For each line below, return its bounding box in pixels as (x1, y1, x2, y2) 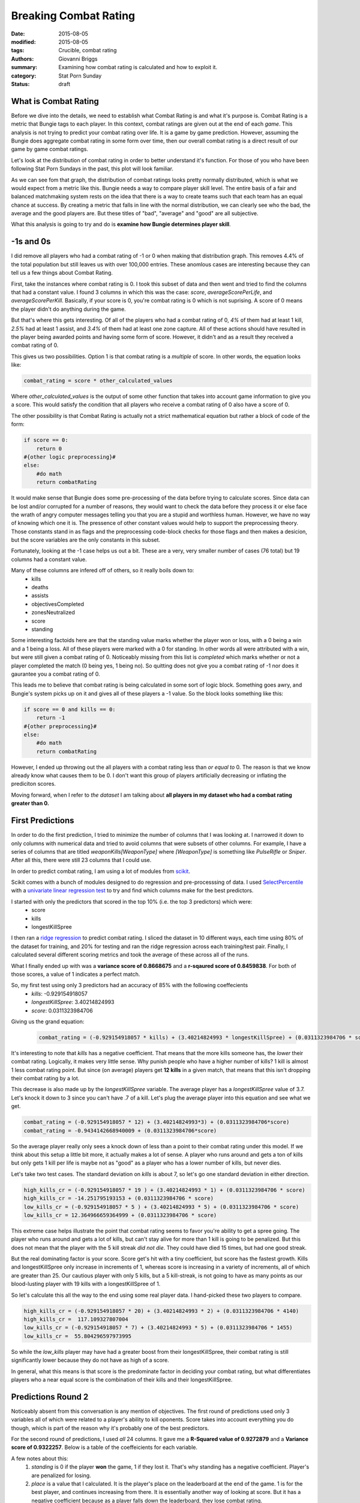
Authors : (11, 55, 34, 63)
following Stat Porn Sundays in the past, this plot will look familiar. (11, 165, 174, 173)
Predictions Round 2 (11, 1392, 89, 1402)
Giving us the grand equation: (11, 1018, 85, 1025)
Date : (11, 30, 25, 37)
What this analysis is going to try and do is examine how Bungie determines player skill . (11, 221, 231, 228)
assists (31, 592, 49, 599)
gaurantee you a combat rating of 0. (11, 670, 100, 678)
